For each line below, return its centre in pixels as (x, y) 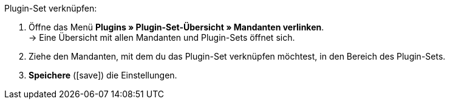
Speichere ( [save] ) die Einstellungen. (103, 75)
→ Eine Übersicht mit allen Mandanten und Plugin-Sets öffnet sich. (162, 37)
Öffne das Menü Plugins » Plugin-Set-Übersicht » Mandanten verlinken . (176, 27)
